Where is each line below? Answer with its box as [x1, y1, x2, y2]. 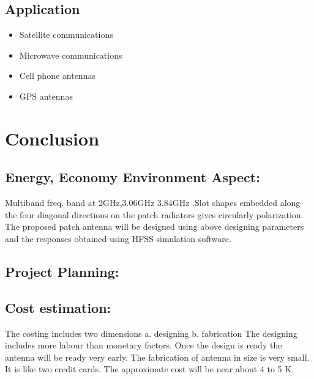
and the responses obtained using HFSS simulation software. [5, 232, 231, 245]
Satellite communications [19, 28, 113, 41]
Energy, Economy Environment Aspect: [5, 167, 260, 186]
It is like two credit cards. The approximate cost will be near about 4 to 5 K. [5, 362, 294, 375]
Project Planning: [5, 262, 119, 281]
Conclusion [5, 125, 100, 150]
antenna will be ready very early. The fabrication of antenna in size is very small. [5, 350, 310, 363]
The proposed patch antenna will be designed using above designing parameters [5, 220, 304, 233]
